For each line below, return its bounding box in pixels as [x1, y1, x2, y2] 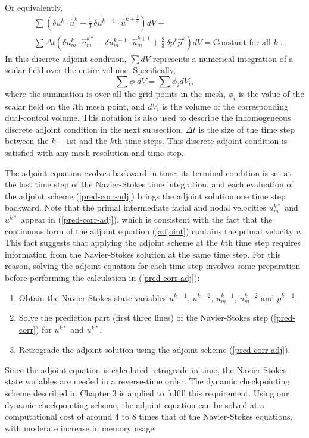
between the [5, 134, 49, 147]
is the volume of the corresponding [162, 99, 289, 112]
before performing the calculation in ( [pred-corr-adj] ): [5, 271, 200, 283]
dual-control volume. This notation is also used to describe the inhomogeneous [5, 111, 291, 124]
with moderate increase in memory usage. [5, 421, 157, 434]
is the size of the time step [198, 123, 295, 135]
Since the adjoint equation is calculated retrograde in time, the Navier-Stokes [5, 363, 287, 376]
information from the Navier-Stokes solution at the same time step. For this [5, 248, 281, 260]
